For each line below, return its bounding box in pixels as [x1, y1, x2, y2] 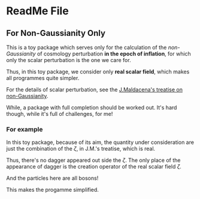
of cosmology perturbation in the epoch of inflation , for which [37, 50, 192, 57]
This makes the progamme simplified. [6, 186, 99, 194]
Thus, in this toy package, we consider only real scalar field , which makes [6, 68, 190, 75]
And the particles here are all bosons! [6, 174, 99, 182]
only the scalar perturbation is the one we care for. [6, 57, 131, 63]
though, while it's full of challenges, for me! [6, 111, 113, 117]
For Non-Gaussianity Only [6, 28, 106, 38]
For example [6, 125, 43, 133]
